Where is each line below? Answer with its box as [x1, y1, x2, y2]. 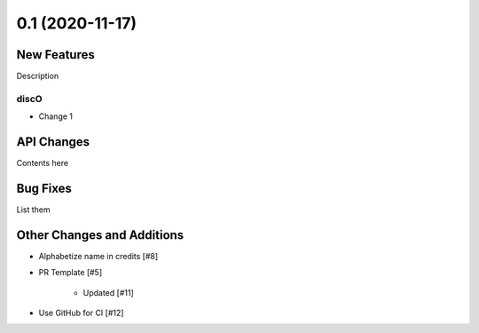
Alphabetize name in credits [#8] [38, 250, 159, 261]
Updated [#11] [82, 287, 135, 297]
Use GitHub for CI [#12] [38, 307, 124, 319]
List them [16, 204, 51, 215]
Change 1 [38, 111, 74, 122]
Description [16, 71, 59, 82]
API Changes [16, 134, 90, 150]
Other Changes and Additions [16, 227, 185, 242]
